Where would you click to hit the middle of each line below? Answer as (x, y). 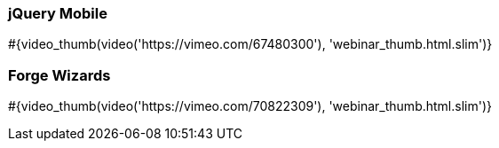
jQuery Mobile (58, 13)
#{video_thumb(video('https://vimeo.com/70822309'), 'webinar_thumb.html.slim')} (250, 106)
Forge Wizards (59, 75)
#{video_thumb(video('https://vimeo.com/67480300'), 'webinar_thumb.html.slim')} (250, 44)
